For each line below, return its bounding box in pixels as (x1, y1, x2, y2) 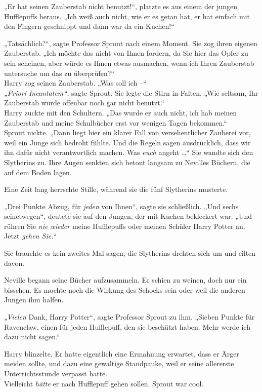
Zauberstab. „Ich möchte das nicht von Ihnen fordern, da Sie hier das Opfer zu (4, 48, 248, 58)
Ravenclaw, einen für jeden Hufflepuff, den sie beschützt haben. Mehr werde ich (4, 321, 250, 332)
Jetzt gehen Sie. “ (4, 230, 57, 241)
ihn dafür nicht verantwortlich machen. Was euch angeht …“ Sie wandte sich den (4, 147, 253, 158)
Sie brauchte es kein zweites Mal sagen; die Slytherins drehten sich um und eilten (4, 248, 256, 258)
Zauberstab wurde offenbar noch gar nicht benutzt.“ (4, 97, 165, 108)
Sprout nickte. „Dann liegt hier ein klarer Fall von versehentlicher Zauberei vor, (4, 127, 251, 138)
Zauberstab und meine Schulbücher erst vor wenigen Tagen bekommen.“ (4, 117, 227, 128)
